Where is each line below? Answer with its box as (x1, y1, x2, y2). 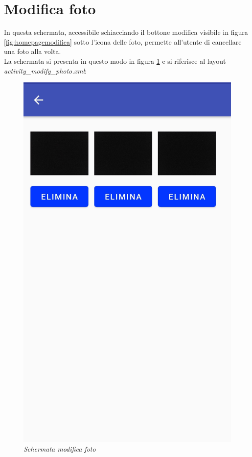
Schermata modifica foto (23, 444, 96, 454)
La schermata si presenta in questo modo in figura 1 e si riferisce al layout (4, 55, 226, 66)
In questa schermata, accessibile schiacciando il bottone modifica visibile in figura (4, 27, 248, 37)
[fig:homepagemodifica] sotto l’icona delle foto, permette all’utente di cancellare (4, 36, 242, 47)
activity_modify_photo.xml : (4, 65, 87, 76)
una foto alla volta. (4, 46, 61, 56)
